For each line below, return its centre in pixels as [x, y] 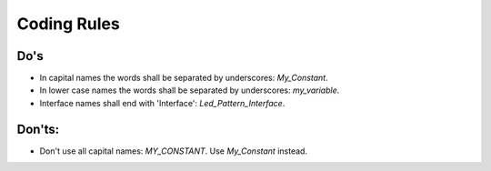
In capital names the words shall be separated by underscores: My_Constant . [184, 78]
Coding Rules [68, 24]
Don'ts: [38, 129]
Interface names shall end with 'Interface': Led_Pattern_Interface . [162, 103]
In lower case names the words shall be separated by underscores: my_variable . [190, 90]
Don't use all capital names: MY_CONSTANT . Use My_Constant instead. [174, 151]
